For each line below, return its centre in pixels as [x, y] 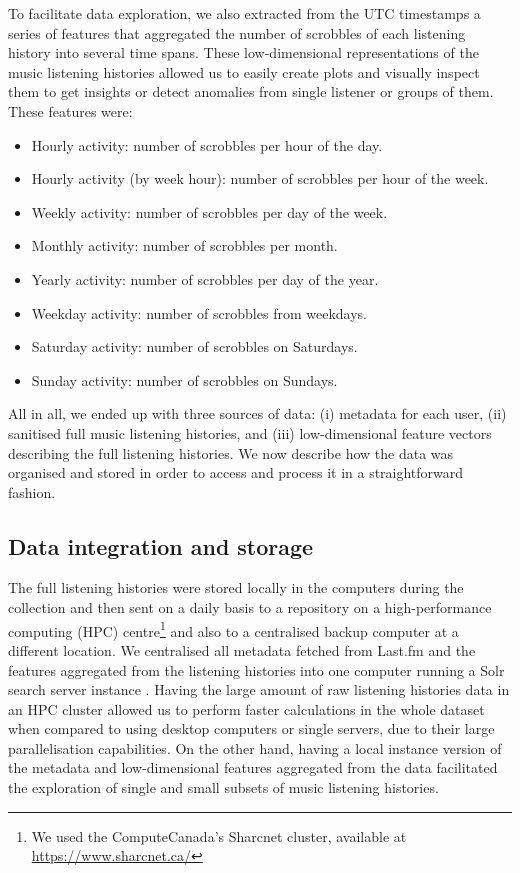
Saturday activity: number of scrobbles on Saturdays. [194, 346]
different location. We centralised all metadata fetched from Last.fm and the [242, 649]
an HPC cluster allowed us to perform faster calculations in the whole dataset [246, 708]
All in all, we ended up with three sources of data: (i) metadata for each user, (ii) [257, 413]
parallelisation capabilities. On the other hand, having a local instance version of [255, 747]
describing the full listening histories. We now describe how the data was [231, 452]
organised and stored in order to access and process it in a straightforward [236, 472]
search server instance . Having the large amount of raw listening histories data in [259, 689]
